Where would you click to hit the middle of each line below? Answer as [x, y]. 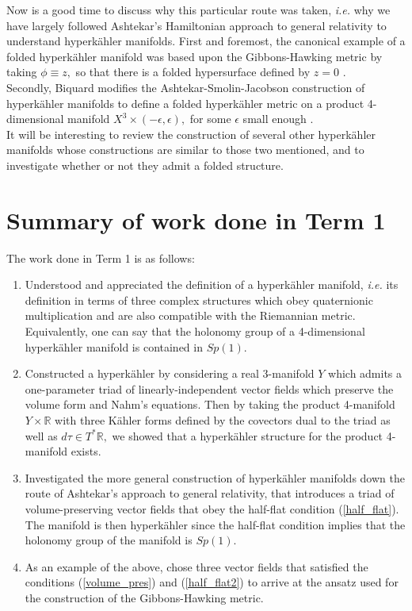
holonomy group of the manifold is [109, 540]
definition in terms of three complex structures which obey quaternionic [199, 300]
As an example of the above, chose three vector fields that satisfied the [196, 566]
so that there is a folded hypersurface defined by [193, 72]
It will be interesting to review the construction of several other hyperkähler [191, 134]
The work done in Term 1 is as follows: [101, 257]
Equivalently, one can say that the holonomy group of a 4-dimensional [195, 331]
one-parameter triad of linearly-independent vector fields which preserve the [209, 388]
